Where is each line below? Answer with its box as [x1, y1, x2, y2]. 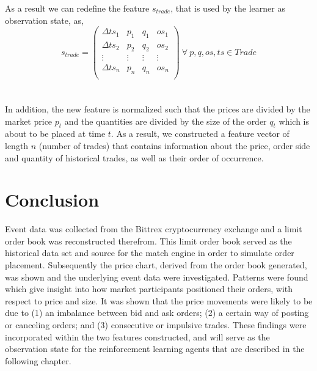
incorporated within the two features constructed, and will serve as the [5, 330, 270, 343]
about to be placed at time [5, 127, 106, 140]
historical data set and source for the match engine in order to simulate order [5, 246, 294, 259]
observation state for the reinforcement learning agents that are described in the [5, 342, 305, 355]
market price [5, 114, 53, 127]
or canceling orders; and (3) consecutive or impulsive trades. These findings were [5, 318, 307, 331]
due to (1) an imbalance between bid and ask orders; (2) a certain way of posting [5, 306, 309, 319]
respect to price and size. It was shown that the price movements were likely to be [5, 294, 313, 307]
